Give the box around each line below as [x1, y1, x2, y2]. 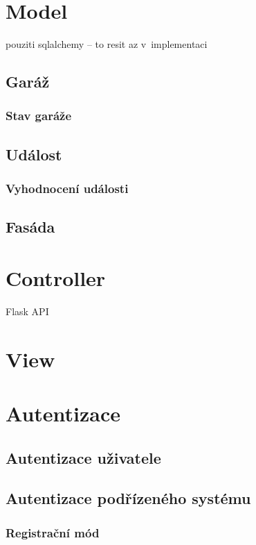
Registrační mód [6, 523, 100, 541]
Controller [6, 263, 106, 292]
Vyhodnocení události [6, 180, 129, 197]
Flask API [6, 303, 49, 318]
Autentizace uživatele [6, 446, 161, 468]
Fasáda [6, 216, 55, 237]
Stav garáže [6, 107, 72, 124]
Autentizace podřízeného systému [6, 487, 251, 509]
